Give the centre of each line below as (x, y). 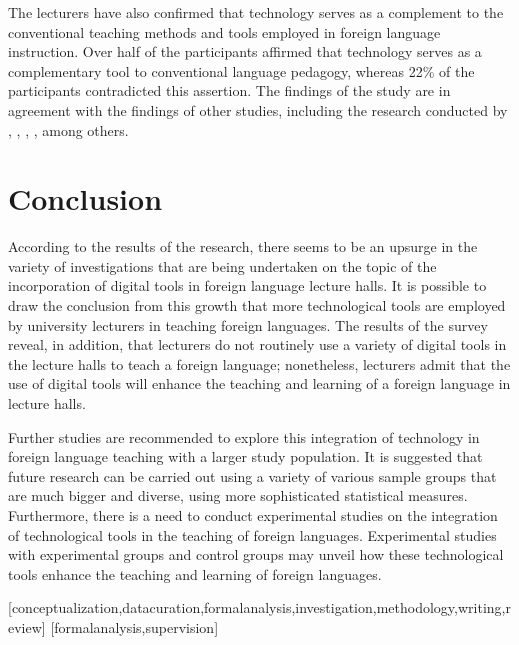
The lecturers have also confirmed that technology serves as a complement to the (256, 12)
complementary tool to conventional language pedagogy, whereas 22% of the (241, 70)
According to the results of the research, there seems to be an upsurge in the (243, 246)
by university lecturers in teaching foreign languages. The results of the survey (248, 324)
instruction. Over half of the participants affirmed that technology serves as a (245, 51)
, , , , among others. (68, 129)
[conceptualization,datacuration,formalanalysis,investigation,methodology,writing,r (259, 607)
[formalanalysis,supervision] (134, 626)
